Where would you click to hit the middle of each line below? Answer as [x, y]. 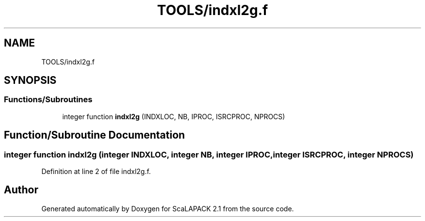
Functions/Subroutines [48, 100]
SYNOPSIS [30, 80]
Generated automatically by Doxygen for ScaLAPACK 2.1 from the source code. [168, 208]
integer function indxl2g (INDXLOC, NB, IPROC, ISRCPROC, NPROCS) [174, 116]
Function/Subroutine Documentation [95, 135]
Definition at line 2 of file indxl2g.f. [96, 172]
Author [21, 190]
